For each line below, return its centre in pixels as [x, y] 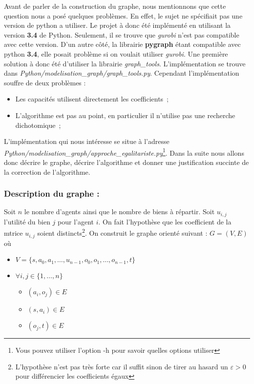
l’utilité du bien [27, 221]
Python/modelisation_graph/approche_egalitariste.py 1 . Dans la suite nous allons [124, 152]
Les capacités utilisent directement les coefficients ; [92, 99]
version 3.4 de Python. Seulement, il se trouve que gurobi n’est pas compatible [122, 34]
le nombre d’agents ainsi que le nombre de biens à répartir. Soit [119, 212]
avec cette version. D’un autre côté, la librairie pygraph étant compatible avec [122, 44]
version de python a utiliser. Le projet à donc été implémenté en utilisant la [117, 25]
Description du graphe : [52, 193]
